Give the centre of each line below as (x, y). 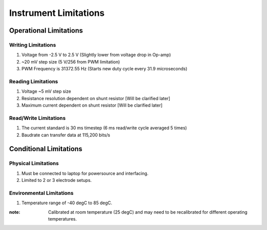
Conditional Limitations (46, 149)
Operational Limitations (46, 30)
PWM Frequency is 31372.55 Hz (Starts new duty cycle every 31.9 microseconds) (104, 69)
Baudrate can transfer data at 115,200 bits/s (66, 135)
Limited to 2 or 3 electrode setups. (57, 180)
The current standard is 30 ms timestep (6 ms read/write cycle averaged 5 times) (104, 128)
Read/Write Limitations (38, 118)
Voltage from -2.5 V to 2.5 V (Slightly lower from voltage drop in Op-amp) (96, 55)
